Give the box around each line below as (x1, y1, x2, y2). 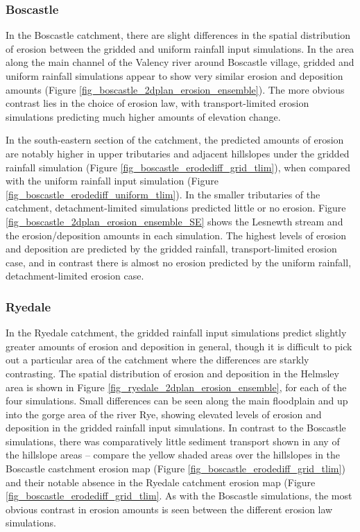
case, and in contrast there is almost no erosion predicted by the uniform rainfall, (6, 255, 352, 269)
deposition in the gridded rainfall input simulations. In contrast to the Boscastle (6, 420, 346, 435)
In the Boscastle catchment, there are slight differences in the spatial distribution (6, 28, 350, 42)
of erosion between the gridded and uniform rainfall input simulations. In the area (6, 41, 354, 55)
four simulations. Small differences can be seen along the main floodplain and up (6, 393, 348, 408)
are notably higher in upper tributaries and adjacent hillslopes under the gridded (6, 146, 350, 160)
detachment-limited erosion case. (6, 268, 144, 283)
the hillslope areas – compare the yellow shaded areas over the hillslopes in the (6, 447, 341, 462)
